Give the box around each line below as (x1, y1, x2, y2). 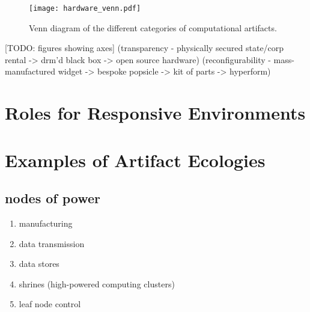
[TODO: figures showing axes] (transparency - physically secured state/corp (5, 41, 284, 54)
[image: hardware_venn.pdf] (29, 4, 141, 13)
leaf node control (19, 298, 81, 310)
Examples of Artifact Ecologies (5, 147, 266, 172)
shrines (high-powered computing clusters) (19, 277, 175, 290)
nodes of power (5, 189, 101, 207)
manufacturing (19, 216, 73, 229)
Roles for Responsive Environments (5, 100, 306, 125)
